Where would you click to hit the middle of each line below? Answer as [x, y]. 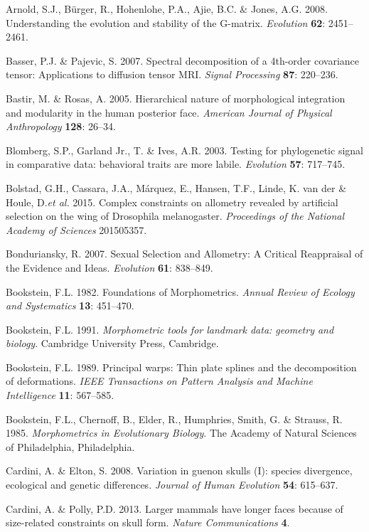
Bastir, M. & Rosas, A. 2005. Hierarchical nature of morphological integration [176, 98]
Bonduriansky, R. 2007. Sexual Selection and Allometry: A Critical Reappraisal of [184, 254]
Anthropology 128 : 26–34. [61, 126]
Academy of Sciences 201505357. [76, 229]
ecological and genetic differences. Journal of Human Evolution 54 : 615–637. [172, 485]
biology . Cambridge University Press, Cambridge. [112, 343]
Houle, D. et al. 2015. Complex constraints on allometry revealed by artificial [172, 202]
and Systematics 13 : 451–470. [70, 305]
